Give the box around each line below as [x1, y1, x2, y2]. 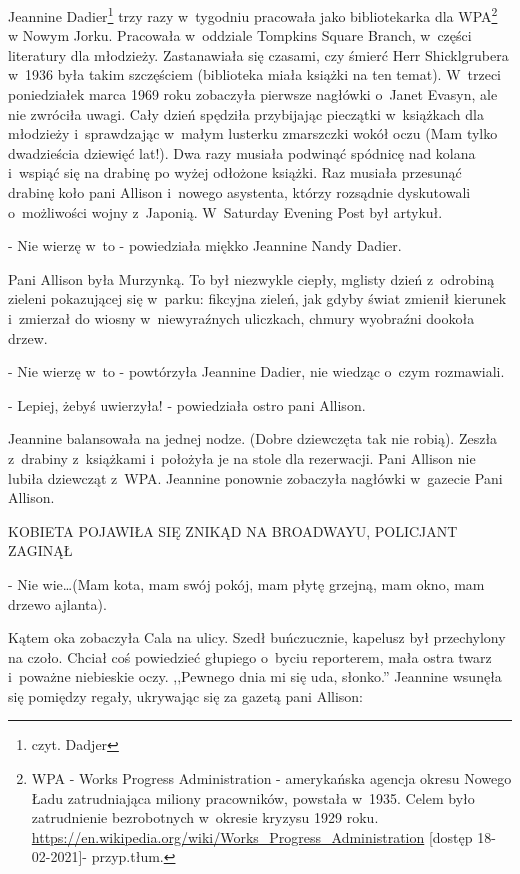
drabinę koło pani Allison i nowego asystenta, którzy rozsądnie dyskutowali [8, 182, 471, 202]
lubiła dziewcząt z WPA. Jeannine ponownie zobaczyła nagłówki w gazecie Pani [8, 467, 503, 488]
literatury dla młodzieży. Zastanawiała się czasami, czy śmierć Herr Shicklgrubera [8, 44, 509, 65]
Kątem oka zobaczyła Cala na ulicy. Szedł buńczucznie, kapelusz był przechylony [8, 627, 506, 648]
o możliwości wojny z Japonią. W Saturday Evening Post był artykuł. [8, 201, 443, 222]
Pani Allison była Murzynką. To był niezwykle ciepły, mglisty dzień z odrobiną [8, 268, 495, 289]
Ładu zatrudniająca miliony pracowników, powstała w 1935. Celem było [31, 787, 475, 808]
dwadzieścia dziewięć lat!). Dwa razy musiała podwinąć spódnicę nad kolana [8, 142, 476, 163]
